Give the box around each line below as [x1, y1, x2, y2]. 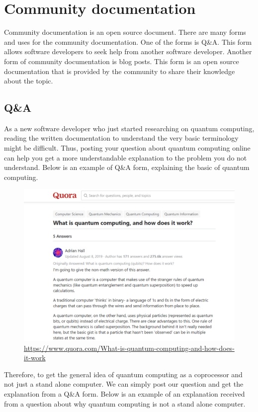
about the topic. [4, 76, 53, 86]
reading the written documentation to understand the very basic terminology [4, 133, 239, 143]
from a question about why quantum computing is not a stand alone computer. [4, 398, 246, 409]
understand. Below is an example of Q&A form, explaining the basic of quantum [4, 162, 250, 172]
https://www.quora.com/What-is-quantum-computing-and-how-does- [24, 342, 235, 353]
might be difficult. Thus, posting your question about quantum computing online [4, 143, 251, 153]
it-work [24, 352, 46, 363]
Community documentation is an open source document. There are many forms [4, 27, 246, 37]
